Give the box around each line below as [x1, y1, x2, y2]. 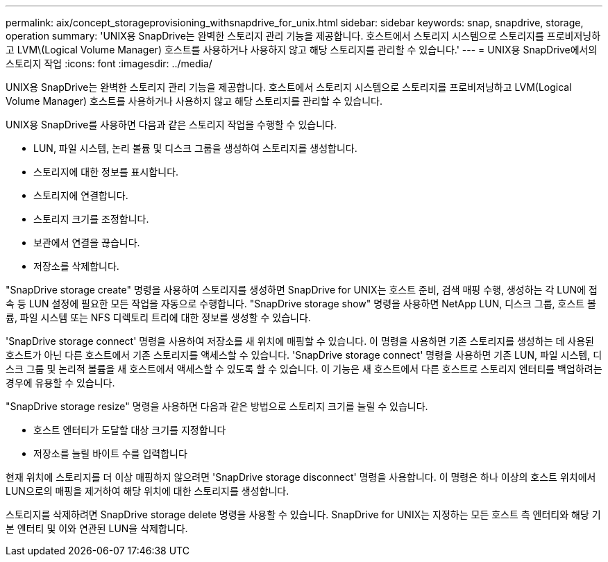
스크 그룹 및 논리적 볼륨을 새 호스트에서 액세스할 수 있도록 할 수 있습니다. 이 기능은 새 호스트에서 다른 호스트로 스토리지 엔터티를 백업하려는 [6, 363, 602, 375]
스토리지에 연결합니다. [33, 189, 128, 201]
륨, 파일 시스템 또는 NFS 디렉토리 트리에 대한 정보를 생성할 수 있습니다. [6, 312, 311, 323]
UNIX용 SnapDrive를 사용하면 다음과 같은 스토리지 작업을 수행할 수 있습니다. [6, 119, 337, 130]
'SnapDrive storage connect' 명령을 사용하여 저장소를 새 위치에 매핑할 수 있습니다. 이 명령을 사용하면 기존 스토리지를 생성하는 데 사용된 [6, 335, 594, 347]
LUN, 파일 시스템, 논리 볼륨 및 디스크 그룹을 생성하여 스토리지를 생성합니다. [33, 142, 357, 154]
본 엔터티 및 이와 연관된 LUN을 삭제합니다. [6, 522, 188, 534]
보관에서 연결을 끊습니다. [33, 237, 140, 248]
